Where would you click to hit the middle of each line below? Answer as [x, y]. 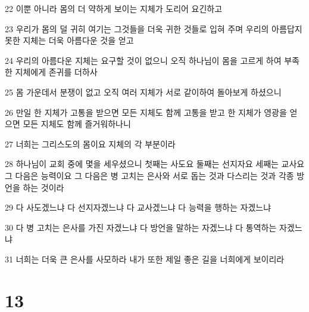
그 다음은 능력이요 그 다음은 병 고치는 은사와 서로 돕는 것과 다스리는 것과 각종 [149, 175]
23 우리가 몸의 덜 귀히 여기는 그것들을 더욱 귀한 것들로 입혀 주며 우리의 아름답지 [154, 28]
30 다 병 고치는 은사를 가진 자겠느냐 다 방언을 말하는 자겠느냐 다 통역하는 [141, 227]
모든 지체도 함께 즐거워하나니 [77, 124]
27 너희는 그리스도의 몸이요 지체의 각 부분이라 [90, 143]
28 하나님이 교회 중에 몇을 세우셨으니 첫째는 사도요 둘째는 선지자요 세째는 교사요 [155, 164]
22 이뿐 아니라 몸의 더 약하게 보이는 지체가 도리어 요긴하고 [114, 8]
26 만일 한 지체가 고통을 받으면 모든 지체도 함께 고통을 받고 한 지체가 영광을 [146, 112]
